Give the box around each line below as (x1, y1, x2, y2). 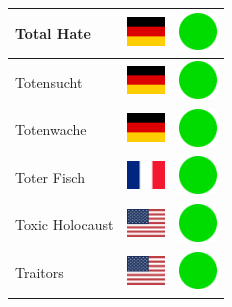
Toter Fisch (15, 166, 85, 187)
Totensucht (15, 71, 83, 92)
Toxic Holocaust (15, 214, 114, 235)
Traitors (15, 262, 64, 283)
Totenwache (15, 119, 87, 140)
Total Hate (15, 22, 91, 43)
